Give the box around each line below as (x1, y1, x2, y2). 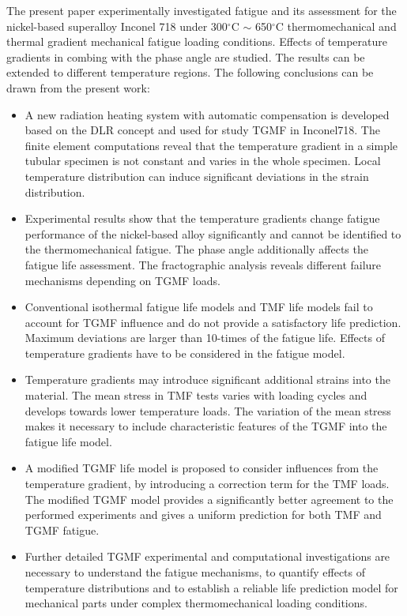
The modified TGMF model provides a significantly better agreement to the (24, 490, 394, 507)
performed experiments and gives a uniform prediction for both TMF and (24, 506, 382, 523)
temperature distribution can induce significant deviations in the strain (24, 167, 369, 184)
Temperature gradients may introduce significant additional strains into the (24, 371, 390, 388)
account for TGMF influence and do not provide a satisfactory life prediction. (24, 314, 401, 330)
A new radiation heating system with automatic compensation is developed (24, 106, 390, 122)
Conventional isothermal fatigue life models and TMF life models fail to (24, 299, 373, 315)
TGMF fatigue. (24, 521, 100, 538)
